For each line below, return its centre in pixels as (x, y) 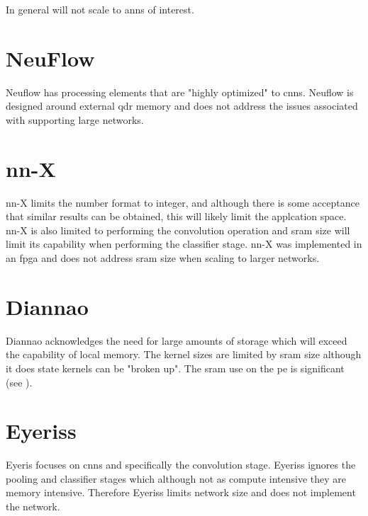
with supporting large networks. (75, 119)
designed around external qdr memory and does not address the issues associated (182, 106)
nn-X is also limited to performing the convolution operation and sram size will (178, 230)
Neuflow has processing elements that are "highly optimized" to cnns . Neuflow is (180, 92)
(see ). (19, 382)
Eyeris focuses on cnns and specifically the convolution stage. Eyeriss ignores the (181, 465)
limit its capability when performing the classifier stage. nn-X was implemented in (184, 244)
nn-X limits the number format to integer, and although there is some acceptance (183, 202)
